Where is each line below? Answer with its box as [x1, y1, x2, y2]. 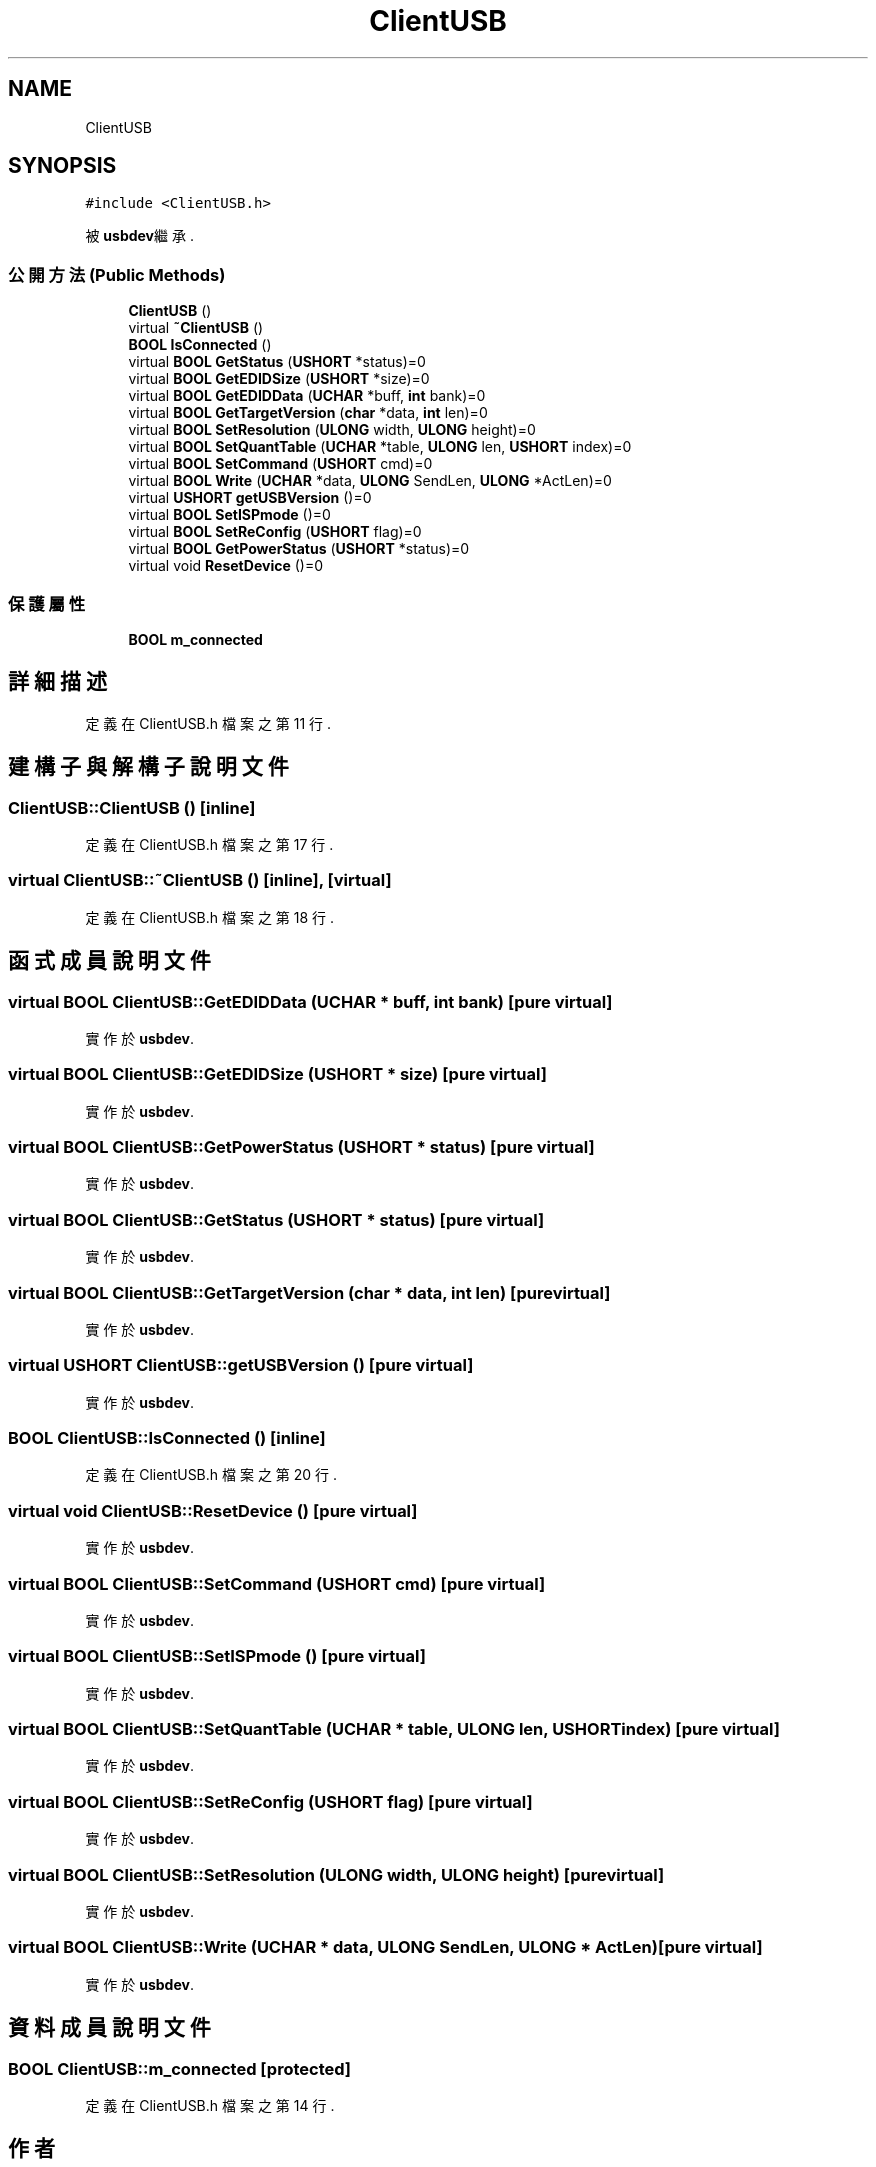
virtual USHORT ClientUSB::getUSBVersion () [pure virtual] [8, 1355, 474, 1376]
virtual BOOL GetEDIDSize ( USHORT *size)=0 [128, 370, 430, 388]
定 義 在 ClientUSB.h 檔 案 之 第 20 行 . [85, 1466, 338, 1484]
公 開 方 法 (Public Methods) [8, 264, 226, 285]
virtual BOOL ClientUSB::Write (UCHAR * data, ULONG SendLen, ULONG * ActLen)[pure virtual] [8, 1937, 763, 1958]
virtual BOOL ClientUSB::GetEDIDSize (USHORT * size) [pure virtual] [8, 1064, 547, 1085]
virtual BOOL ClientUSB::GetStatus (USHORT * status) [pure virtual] [8, 1209, 545, 1230]
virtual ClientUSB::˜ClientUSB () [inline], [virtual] [8, 870, 392, 891]
